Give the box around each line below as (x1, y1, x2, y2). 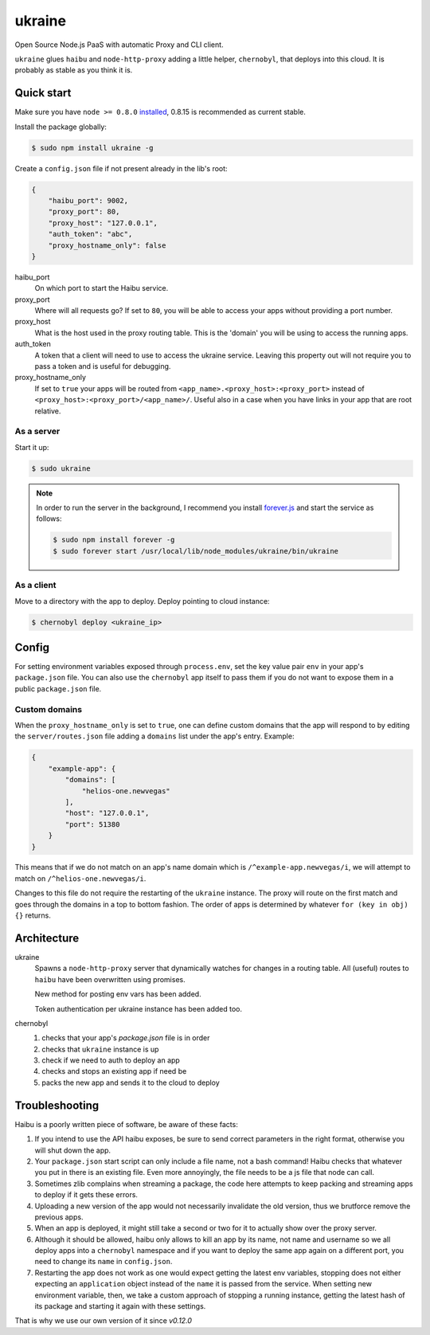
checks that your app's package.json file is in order (41, 1033, 210, 1043)
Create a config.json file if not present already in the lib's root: (14, 163, 228, 173)
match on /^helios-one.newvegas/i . (14, 873, 147, 883)
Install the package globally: (14, 122, 107, 131)
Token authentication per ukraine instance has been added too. (34, 1004, 243, 1013)
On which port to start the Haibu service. (34, 284, 169, 293)
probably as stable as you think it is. (14, 65, 133, 75)
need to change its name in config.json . (34, 1257, 173, 1266)
